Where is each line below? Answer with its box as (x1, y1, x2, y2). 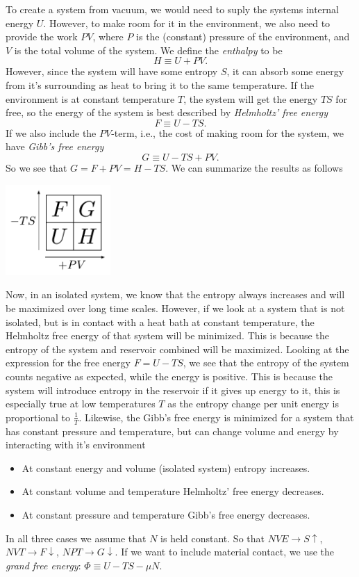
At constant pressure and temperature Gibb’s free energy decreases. (22, 507, 310, 521)
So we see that (6, 160, 67, 174)
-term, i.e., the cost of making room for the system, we (111, 125, 344, 140)
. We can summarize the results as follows (165, 160, 343, 174)
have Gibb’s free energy (6, 139, 104, 154)
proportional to (6, 409, 71, 424)
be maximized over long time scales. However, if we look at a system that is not (6, 300, 345, 315)
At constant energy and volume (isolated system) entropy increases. (22, 460, 310, 475)
